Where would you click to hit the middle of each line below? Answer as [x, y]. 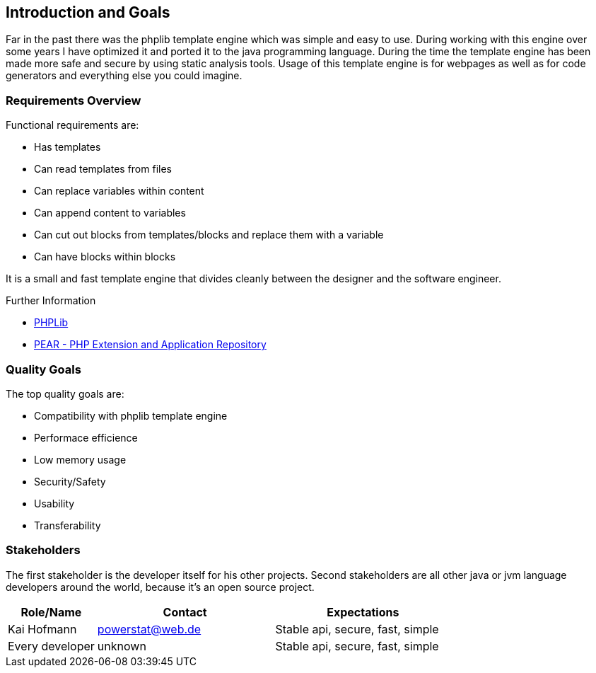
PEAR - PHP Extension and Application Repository [150, 345]
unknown [122, 646]
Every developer [51, 646]
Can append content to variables [110, 213]
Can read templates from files [103, 169]
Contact [185, 612]
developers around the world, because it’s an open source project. [160, 587]
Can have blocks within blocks [105, 257]
